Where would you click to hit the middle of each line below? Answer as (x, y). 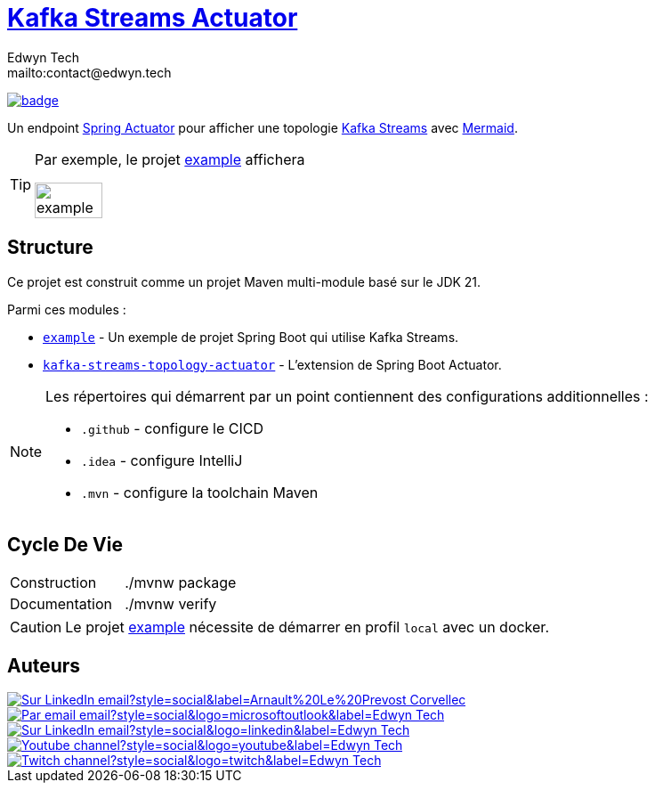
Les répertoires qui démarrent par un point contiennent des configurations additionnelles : (347, 396)
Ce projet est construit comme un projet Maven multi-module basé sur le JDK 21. (244, 281)
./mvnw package (181, 583)
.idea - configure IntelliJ (162, 460)
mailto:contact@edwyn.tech (89, 72)
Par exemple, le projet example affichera (170, 159)
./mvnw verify (171, 604)
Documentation (61, 604)
